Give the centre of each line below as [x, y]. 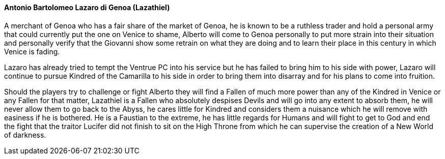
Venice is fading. [32, 51]
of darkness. [25, 135]
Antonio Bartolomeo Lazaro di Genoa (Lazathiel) [87, 7]
